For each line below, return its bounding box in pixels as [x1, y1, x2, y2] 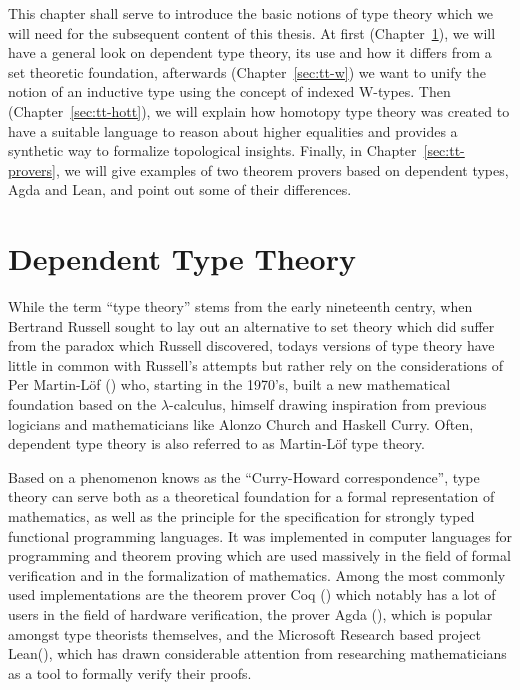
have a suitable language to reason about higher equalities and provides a [8, 120, 458, 141]
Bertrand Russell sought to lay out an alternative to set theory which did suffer [8, 315, 495, 336]
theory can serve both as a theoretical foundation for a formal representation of [8, 486, 495, 507]
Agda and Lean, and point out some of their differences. [8, 179, 352, 200]
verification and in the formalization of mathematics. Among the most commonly [8, 564, 506, 585]
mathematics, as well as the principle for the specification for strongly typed [8, 506, 475, 526]
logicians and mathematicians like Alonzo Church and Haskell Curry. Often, [8, 413, 474, 434]
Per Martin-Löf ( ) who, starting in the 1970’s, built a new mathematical [8, 374, 451, 395]
